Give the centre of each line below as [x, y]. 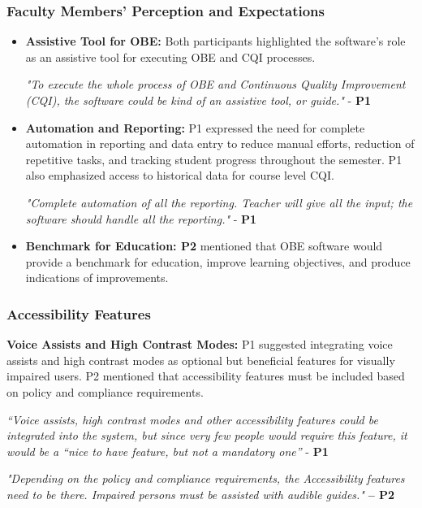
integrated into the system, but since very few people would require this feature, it [207, 435]
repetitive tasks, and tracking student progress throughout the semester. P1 [214, 159]
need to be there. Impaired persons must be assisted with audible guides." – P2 [201, 494]
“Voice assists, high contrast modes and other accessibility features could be [192, 419]
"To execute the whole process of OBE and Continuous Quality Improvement [215, 84]
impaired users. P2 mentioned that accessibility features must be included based [206, 376]
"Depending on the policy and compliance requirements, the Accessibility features [206, 478]
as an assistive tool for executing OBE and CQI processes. [170, 56]
